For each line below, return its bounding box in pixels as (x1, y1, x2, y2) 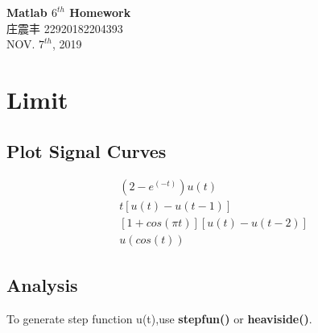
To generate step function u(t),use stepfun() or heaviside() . (6, 310, 312, 327)
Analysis (6, 272, 78, 297)
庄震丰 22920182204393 (6, 19, 123, 36)
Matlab (6, 4, 47, 20)
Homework (69, 4, 131, 20)
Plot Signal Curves (6, 138, 167, 163)
